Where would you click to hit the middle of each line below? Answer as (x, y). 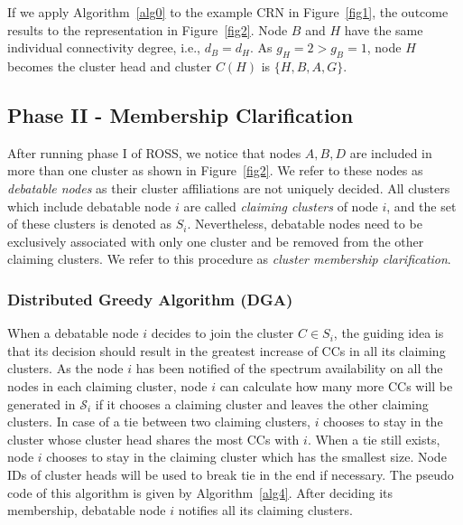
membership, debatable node (87, 510)
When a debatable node (73, 333)
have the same (384, 29)
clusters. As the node (65, 368)
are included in (391, 152)
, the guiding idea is (389, 333)
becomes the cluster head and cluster (110, 66)
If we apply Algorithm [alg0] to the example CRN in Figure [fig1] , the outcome (228, 12)
